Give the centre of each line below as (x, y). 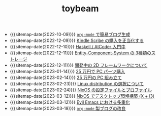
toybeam (80, 9)
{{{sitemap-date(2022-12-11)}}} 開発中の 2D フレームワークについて (79, 65)
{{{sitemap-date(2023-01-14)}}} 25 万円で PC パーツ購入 (67, 72)
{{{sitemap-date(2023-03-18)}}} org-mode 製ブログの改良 (68, 109)
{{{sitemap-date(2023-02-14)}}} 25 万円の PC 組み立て (66, 77)
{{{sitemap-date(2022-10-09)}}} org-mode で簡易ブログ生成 (70, 35)
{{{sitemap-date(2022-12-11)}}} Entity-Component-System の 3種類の (80, 53)
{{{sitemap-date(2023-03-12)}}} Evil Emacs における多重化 (70, 102)
